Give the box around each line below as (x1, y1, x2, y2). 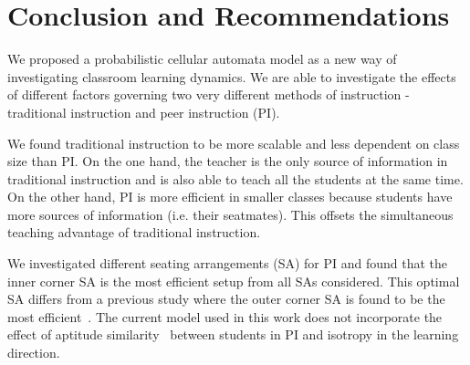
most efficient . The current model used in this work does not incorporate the (7, 307, 443, 326)
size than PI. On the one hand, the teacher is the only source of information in (7, 151, 448, 171)
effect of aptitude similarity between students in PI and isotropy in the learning (7, 325, 459, 344)
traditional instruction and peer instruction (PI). (7, 102, 280, 121)
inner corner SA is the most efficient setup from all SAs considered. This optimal (7, 271, 460, 290)
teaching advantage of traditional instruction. (7, 223, 261, 242)
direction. (7, 343, 60, 362)
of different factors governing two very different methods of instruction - (7, 85, 410, 104)
